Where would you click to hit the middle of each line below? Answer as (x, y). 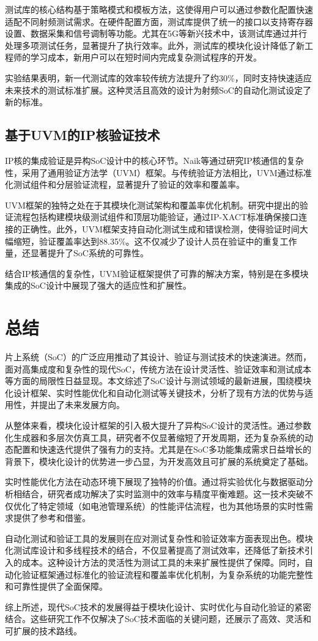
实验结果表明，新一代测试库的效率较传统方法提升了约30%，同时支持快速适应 (158, 77)
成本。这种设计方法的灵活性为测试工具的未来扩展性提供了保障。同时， (163, 562)
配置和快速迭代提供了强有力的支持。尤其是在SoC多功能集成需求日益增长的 (162, 449)
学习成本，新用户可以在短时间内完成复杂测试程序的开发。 (146, 57)
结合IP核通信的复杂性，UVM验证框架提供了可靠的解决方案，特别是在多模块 (157, 273)
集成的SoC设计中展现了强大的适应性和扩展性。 (98, 285)
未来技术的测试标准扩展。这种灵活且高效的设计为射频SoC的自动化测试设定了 (158, 90)
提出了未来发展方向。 (82, 405)
